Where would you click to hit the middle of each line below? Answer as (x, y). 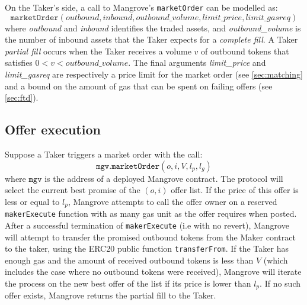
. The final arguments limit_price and (197, 62)
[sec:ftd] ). (22, 97)
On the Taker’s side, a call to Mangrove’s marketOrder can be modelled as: (141, 7)
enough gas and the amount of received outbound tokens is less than (129, 260)
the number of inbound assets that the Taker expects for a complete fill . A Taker (151, 39)
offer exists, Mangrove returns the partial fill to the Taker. (111, 295)
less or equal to (32, 201)
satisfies (19, 62)
